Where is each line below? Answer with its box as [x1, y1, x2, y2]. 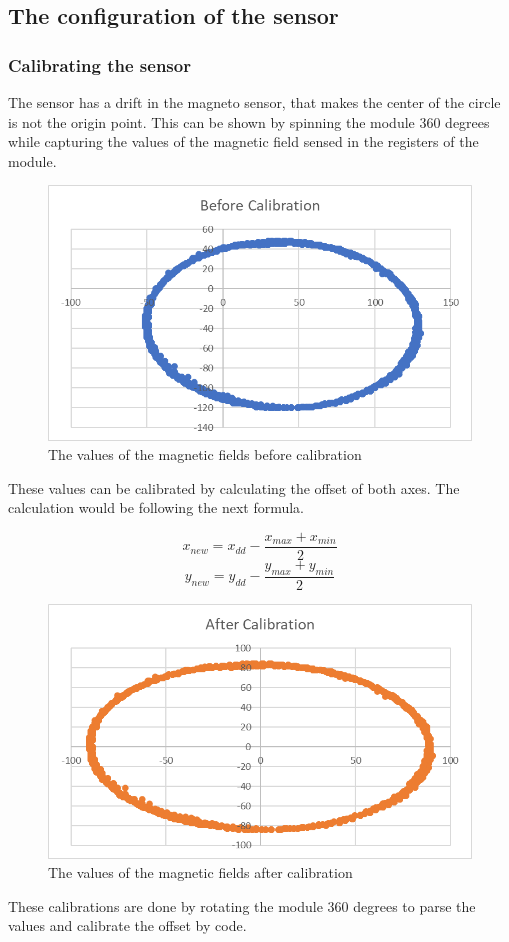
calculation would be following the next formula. [8, 497, 305, 518]
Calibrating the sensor [8, 52, 191, 77]
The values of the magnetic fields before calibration [48, 444, 362, 465]
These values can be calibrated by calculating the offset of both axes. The [8, 477, 460, 498]
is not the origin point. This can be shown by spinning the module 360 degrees [8, 111, 490, 132]
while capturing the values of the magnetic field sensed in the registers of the [8, 131, 479, 152]
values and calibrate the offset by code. [8, 915, 247, 936]
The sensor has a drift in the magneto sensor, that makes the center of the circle [8, 92, 501, 112]
